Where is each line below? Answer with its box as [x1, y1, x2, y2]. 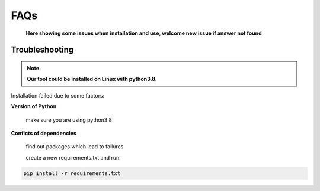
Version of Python [11, 103, 57, 110]
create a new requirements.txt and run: [25, 154, 121, 161]
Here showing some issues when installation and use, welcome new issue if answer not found [25, 30, 262, 37]
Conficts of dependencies [11, 130, 77, 137]
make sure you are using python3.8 [25, 116, 113, 124]
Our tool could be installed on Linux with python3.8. [27, 76, 157, 83]
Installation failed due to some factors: [11, 92, 105, 99]
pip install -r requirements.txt [23, 170, 121, 177]
